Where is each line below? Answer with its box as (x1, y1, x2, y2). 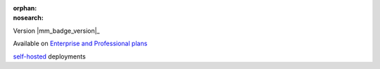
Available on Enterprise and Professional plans (13, 39, 148, 48)
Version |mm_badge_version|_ (13, 26, 100, 35)
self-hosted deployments (13, 52, 86, 61)
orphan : (13, 4, 37, 12)
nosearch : (13, 14, 44, 22)
